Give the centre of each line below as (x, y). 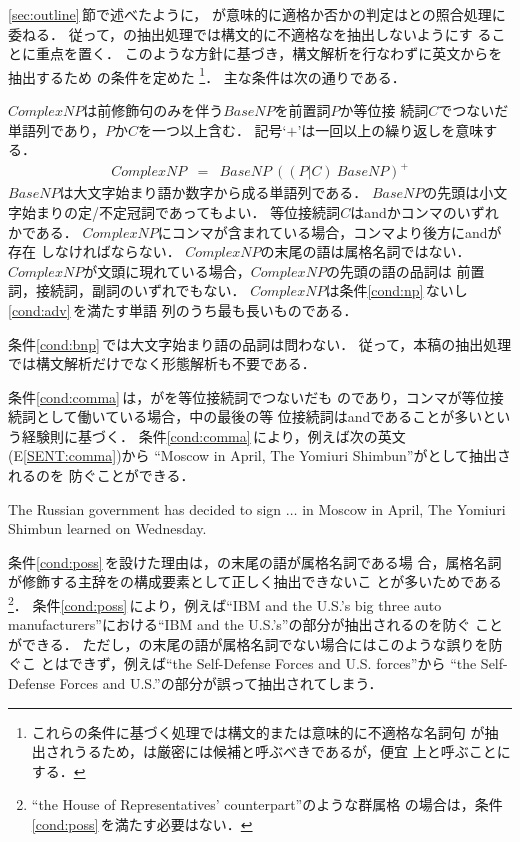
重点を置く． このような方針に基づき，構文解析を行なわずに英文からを (269, 53)
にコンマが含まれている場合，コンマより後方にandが (329, 231)
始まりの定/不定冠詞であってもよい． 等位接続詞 (181, 211)
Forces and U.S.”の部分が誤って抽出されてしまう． (221, 683)
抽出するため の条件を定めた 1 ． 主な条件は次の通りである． (207, 75)
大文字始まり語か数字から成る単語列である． (220, 192)
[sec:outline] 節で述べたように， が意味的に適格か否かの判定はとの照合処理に (257, 14)
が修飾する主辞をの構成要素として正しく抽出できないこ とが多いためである (255, 581)
